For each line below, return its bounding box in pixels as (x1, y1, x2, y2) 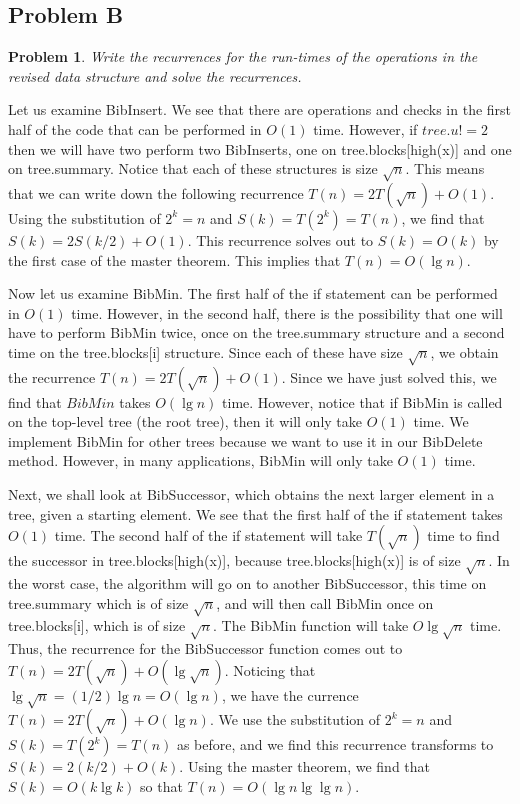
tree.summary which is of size (8, 592, 189, 613)
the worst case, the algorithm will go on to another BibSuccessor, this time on (8, 573, 487, 593)
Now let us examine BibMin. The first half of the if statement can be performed (8, 283, 498, 304)
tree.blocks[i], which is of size (8, 615, 186, 636)
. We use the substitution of (209, 709, 381, 730)
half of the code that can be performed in (8, 118, 262, 139)
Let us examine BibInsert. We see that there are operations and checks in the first (8, 99, 512, 120)
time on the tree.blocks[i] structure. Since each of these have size (8, 341, 403, 362)
